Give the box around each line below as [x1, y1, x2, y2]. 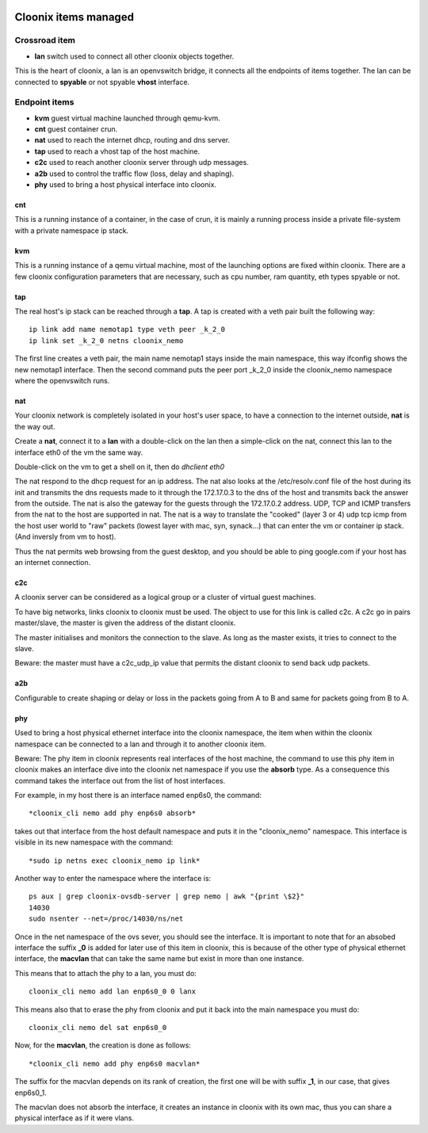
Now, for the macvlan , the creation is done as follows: [14, 1040, 192, 1050]
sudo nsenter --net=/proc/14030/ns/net [29, 914, 184, 923]
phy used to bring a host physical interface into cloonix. [34, 180, 217, 189]
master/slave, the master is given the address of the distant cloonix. [14, 618, 236, 628]
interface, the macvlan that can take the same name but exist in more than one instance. [14, 954, 304, 963]
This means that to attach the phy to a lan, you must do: [14, 968, 197, 978]
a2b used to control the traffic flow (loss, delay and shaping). [34, 169, 235, 178]
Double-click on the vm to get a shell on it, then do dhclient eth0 [14, 462, 225, 471]
